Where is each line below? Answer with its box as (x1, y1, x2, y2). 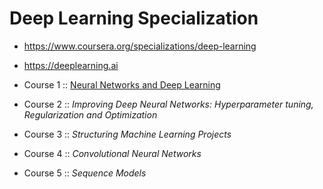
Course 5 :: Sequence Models (23, 167, 147, 179)
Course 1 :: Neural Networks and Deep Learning (23, 78, 221, 91)
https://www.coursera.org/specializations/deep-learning (23, 40, 257, 52)
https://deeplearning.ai (23, 59, 119, 71)
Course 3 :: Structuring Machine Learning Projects (23, 128, 232, 140)
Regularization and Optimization (23, 108, 158, 121)
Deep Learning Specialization (9, 7, 259, 30)
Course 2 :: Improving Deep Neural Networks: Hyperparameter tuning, (23, 98, 314, 110)
